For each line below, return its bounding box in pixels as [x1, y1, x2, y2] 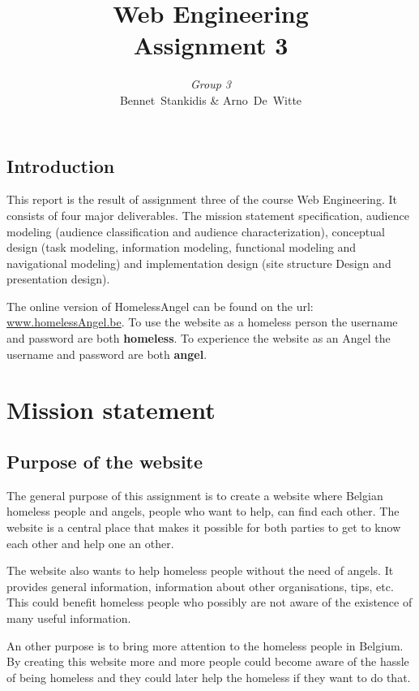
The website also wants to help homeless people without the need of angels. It [6, 562, 394, 579]
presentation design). [6, 270, 110, 287]
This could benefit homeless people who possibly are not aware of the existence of [6, 594, 413, 611]
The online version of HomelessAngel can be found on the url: [6, 297, 314, 314]
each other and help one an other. [6, 534, 174, 551]
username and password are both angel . [6, 345, 207, 362]
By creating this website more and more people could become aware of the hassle [6, 653, 409, 670]
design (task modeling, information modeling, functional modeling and [6, 239, 357, 256]
